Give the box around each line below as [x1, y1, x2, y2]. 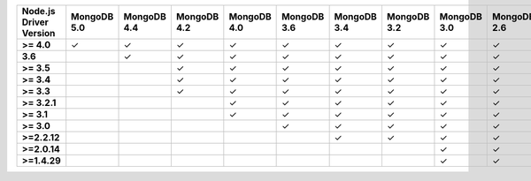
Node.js [21, 5, 56, 17]
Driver [21, 16, 49, 28]
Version [21, 27, 56, 39]
